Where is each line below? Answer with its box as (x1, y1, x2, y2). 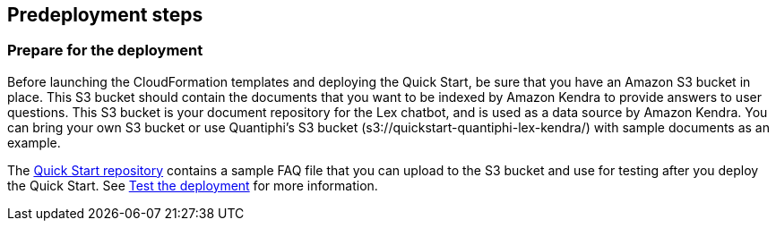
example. (7, 134, 61, 150)
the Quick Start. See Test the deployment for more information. (7, 177, 378, 193)
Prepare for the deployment (7, 41, 203, 60)
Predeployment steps (7, 4, 203, 26)
